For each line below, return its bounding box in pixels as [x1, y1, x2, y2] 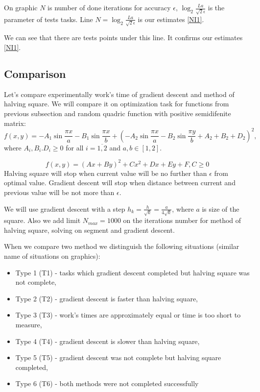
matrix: [4, 118, 26, 128]
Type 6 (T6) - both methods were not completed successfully [15, 378, 199, 389]
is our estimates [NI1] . [138, 14, 204, 24]
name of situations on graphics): [4, 251, 100, 261]
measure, [15, 319, 42, 329]
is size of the [202, 203, 239, 214]
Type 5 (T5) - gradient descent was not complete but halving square [15, 352, 221, 363]
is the [208, 2, 225, 12]
